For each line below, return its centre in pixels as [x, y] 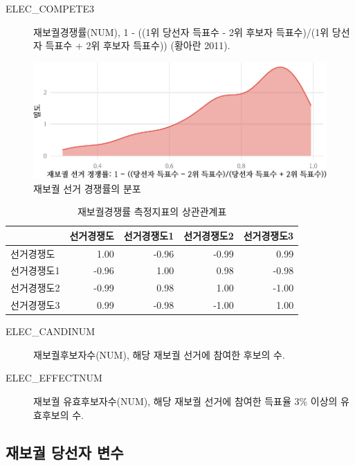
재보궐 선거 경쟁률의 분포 [87, 188]
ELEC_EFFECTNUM [54, 378]
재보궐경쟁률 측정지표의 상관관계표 [152, 212]
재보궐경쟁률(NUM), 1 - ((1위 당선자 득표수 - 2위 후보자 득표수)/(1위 [181, 32]
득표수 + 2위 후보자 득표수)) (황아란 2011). [138, 45]
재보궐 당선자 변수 [65, 452]
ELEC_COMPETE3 [50, 8]
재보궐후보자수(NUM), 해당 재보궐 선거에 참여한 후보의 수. [159, 354]
